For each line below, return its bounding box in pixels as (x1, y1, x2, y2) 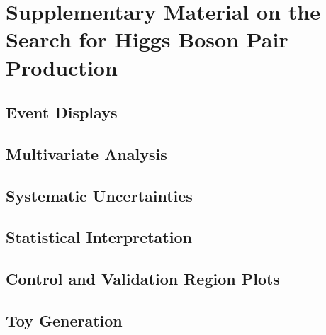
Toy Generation (6, 310, 123, 331)
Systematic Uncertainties (6, 184, 193, 206)
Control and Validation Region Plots (6, 268, 280, 290)
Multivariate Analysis (6, 142, 167, 164)
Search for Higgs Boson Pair (6, 25, 288, 54)
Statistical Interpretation (6, 226, 192, 248)
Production (6, 52, 118, 81)
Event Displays (6, 101, 118, 123)
